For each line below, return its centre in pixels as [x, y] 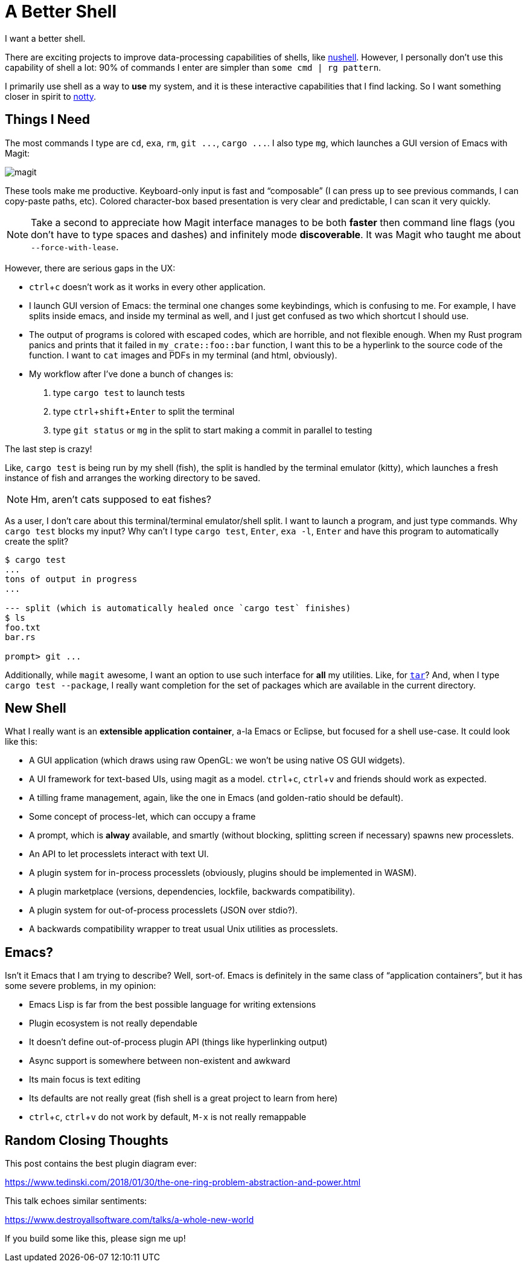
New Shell [36, 708]
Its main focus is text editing [85, 1080]
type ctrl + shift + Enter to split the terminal [144, 411]
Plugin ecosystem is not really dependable [113, 1023]
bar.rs [20, 637]
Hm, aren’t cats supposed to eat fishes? [121, 499]
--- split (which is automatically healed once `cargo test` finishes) [178, 608]
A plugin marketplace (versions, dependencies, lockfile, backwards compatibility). [192, 892]
